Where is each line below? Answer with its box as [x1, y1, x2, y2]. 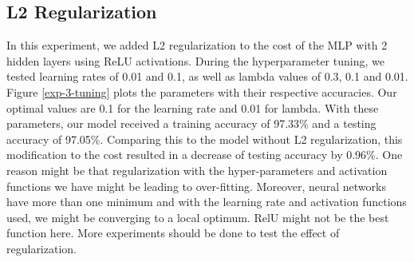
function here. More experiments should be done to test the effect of [6, 224, 340, 241]
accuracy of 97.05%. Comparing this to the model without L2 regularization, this [6, 130, 403, 147]
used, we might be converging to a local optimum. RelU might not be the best [6, 208, 389, 225]
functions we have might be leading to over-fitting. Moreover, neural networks [6, 177, 386, 194]
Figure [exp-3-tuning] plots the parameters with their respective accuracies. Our [6, 83, 397, 100]
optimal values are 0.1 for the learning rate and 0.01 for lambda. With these [6, 99, 379, 116]
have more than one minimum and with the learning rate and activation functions [6, 193, 407, 210]
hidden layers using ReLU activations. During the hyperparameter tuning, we [6, 52, 384, 69]
